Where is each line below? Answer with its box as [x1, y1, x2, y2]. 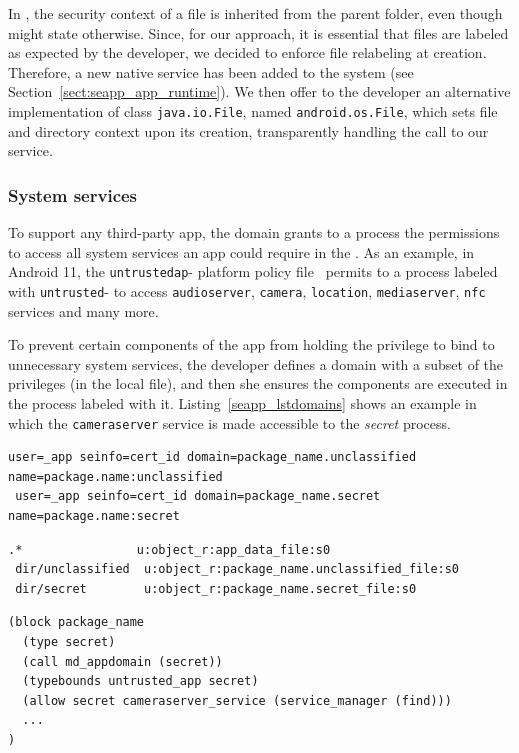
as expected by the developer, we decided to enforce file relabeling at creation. [8, 42, 487, 63]
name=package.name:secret [8, 508, 180, 523]
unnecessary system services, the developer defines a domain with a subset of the [8, 353, 504, 374]
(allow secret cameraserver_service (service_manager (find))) [22, 693, 452, 708]
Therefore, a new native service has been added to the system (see [8, 61, 414, 82]
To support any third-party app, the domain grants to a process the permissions [8, 222, 500, 243]
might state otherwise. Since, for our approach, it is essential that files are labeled [8, 22, 509, 43]
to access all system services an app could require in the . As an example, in [8, 241, 475, 262]
